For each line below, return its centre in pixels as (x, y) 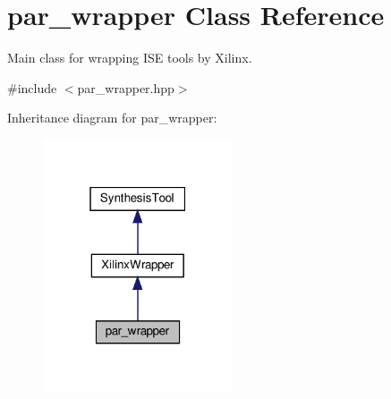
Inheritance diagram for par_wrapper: (112, 118)
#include (32, 87)
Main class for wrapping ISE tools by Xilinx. (130, 58)
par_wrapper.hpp (126, 87)
